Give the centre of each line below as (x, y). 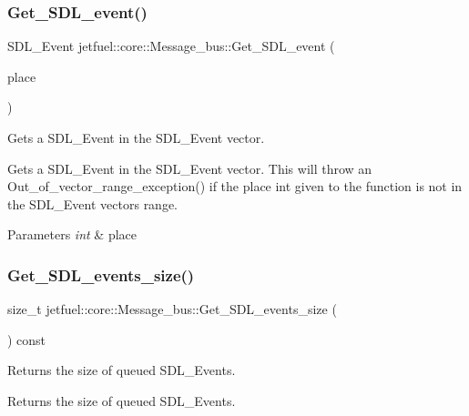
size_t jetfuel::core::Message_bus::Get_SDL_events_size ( (172, 309)
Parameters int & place (72, 234)
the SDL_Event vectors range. (93, 203)
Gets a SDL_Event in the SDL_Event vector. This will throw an (190, 168)
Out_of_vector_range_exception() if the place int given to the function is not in (235, 186)
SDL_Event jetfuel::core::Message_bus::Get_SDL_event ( (171, 46)
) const (27, 339)
